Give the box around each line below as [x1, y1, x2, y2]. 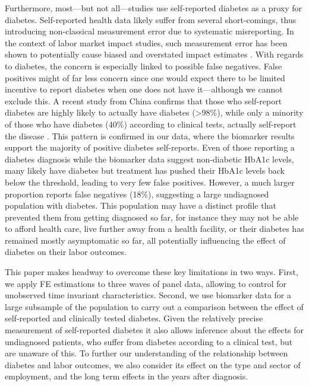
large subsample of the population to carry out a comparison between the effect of [5, 300, 304, 312]
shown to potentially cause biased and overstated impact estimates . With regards [5, 48, 304, 60]
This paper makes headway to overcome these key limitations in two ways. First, [5, 266, 298, 278]
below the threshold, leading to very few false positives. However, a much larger [5, 176, 295, 188]
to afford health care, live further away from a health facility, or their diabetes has [5, 222, 304, 235]
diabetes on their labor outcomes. [5, 245, 127, 258]
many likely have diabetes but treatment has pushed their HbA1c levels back [5, 164, 285, 177]
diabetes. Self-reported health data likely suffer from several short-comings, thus [5, 13, 297, 25]
